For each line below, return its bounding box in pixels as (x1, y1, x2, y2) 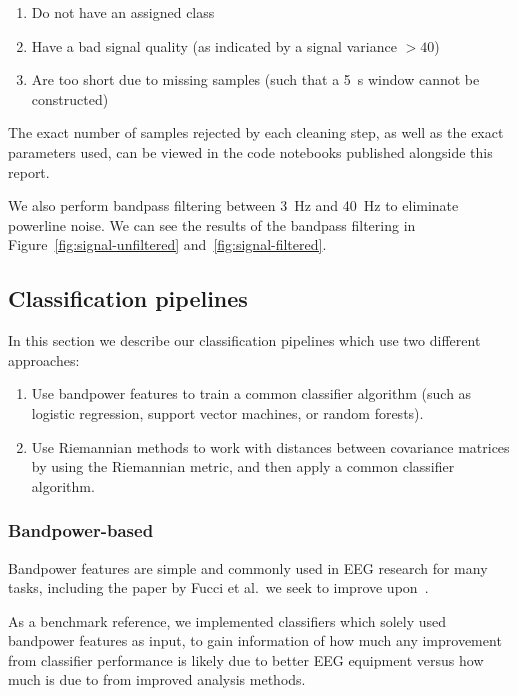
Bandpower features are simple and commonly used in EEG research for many (8, 557, 488, 578)
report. (8, 161, 50, 182)
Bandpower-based (8, 518, 154, 543)
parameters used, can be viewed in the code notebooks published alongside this (8, 141, 493, 162)
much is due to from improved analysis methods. (8, 669, 306, 690)
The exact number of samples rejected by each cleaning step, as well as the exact (8, 122, 504, 143)
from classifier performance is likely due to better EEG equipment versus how (8, 649, 484, 670)
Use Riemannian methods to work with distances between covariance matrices (31, 436, 510, 457)
